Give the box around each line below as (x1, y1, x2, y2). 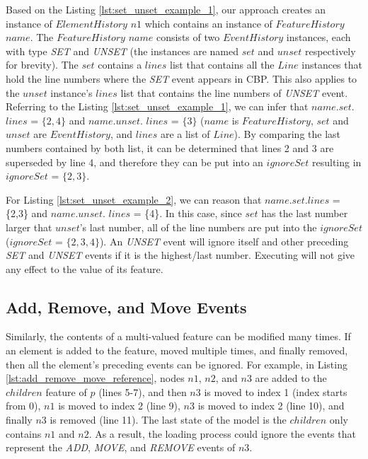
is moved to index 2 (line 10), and (197, 398, 345, 413)
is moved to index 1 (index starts (204, 384, 347, 399)
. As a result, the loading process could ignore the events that (88, 426, 356, 441)
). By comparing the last (234, 127, 341, 141)
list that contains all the (170, 57, 275, 72)
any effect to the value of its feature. (6, 261, 163, 276)
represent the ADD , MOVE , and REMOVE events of (6, 440, 236, 455)
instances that (301, 57, 362, 72)
